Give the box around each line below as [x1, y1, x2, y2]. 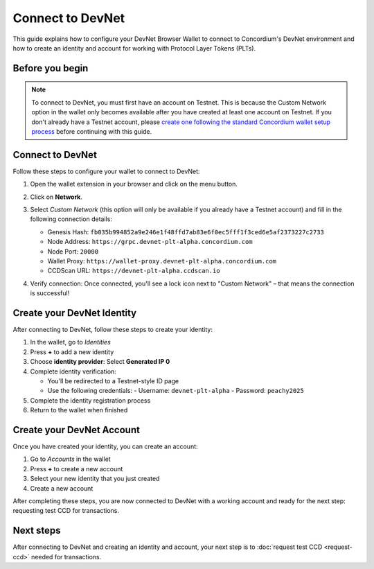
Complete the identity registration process [30, 396, 151, 405]
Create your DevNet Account [12, 423, 140, 436]
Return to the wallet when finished [30, 406, 128, 414]
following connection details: [30, 215, 112, 223]
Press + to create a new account [30, 464, 123, 473]
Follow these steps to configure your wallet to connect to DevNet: [12, 167, 200, 175]
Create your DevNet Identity [12, 307, 137, 319]
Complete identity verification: [30, 367, 117, 376]
